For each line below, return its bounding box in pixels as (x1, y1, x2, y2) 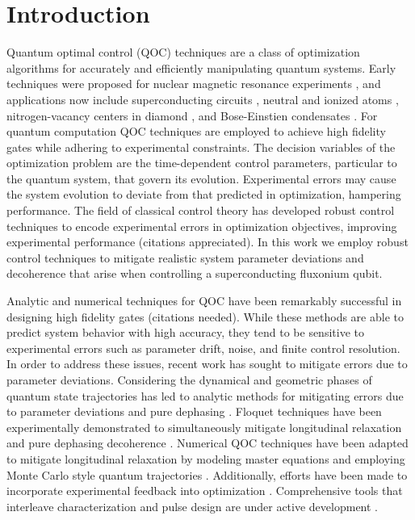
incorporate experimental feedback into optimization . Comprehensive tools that (6, 482, 403, 499)
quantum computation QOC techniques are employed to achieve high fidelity (6, 123, 386, 140)
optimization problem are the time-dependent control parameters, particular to (6, 154, 397, 171)
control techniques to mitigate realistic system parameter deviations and (6, 249, 364, 266)
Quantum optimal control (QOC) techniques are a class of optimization (6, 44, 360, 61)
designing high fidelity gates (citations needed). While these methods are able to (6, 308, 404, 325)
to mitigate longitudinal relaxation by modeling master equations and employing (6, 450, 405, 467)
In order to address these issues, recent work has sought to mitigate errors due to (6, 355, 408, 372)
